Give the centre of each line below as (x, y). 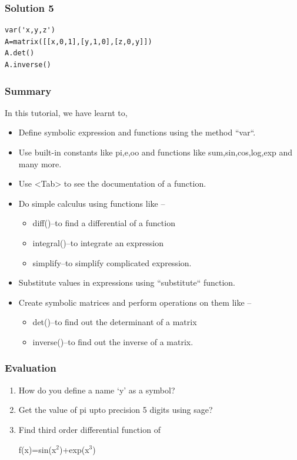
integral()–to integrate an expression (98, 242)
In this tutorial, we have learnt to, (66, 112)
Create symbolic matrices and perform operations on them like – (135, 302)
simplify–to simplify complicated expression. (112, 262)
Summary (28, 90)
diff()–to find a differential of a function (104, 223)
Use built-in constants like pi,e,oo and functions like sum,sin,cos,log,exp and (156, 152)
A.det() (20, 53)
